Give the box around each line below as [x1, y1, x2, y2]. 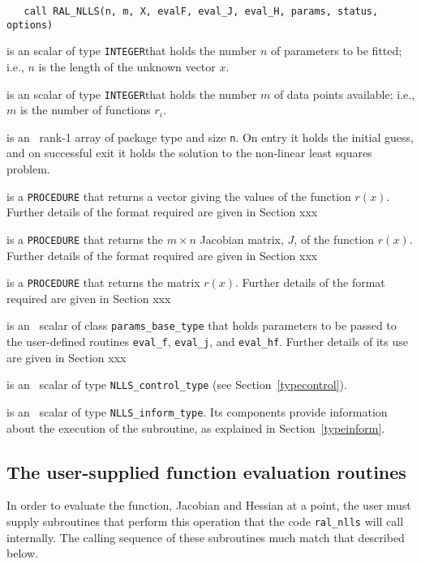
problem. [6, 160, 50, 177]
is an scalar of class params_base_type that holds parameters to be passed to [6, 317, 397, 334]
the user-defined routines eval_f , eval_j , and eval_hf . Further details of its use [6, 333, 408, 350]
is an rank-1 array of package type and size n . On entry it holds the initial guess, [6, 128, 414, 145]
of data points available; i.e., [273, 85, 415, 102]
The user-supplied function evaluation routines [6, 459, 406, 484]
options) [6, 19, 54, 31]
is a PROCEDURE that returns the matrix [6, 274, 200, 291]
